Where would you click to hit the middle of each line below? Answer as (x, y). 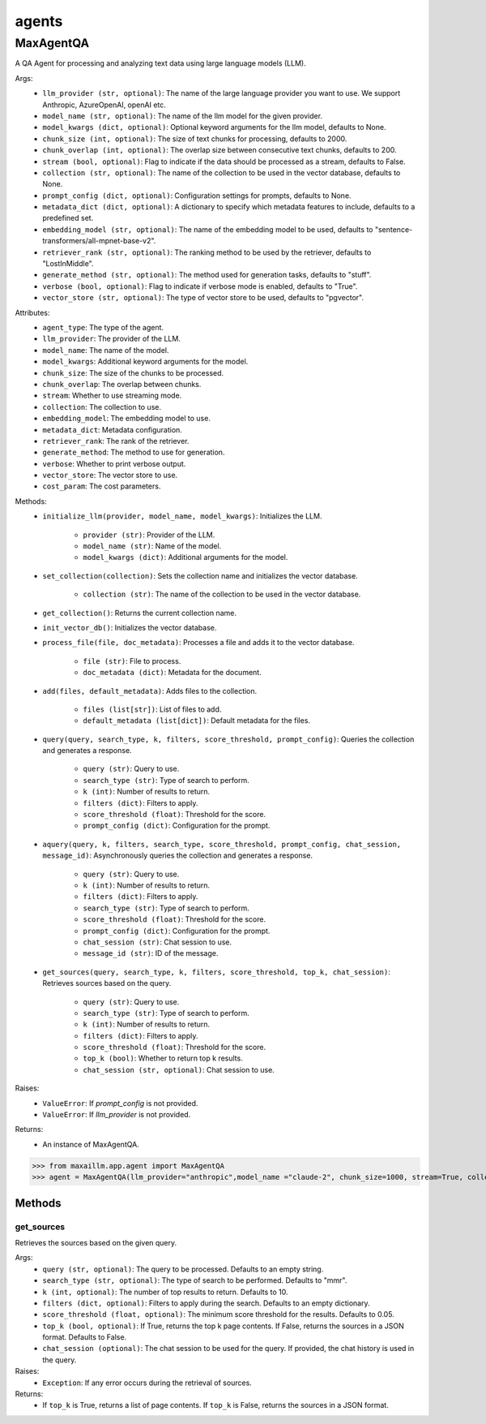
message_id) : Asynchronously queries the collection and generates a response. (178, 855)
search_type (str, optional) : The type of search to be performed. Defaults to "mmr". (195, 1280)
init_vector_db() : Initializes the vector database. (130, 627)
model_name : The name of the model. (106, 350)
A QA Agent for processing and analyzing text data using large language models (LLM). (161, 63)
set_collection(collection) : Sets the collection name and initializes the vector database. (200, 575)
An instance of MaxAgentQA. (91, 1144)
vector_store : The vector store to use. (110, 475)
